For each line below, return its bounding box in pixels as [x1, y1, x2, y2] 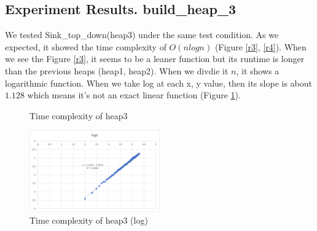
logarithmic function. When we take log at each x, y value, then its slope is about [5, 76, 312, 89]
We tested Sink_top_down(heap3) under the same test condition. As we [5, 28, 279, 41]
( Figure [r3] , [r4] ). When [214, 40, 307, 53]
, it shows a [236, 64, 280, 77]
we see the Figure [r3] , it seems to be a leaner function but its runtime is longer [5, 52, 305, 65]
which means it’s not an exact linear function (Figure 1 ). [27, 88, 241, 101]
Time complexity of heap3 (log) [29, 214, 148, 227]
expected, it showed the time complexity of [5, 40, 166, 53]
